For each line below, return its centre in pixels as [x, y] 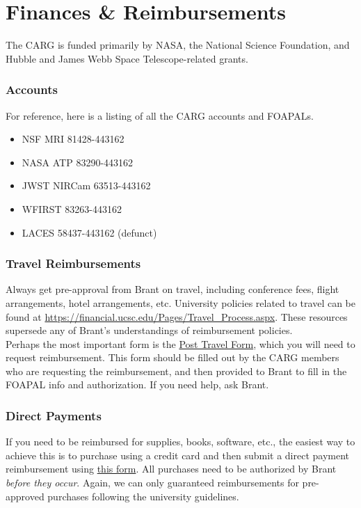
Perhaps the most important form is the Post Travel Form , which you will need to [180, 343]
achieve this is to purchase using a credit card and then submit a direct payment [178, 455]
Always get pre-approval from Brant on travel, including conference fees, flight [173, 289]
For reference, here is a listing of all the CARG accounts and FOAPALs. [160, 115]
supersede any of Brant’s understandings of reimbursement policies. [149, 330]
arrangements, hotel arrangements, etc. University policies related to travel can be [180, 302]
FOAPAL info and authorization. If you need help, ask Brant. [137, 384]
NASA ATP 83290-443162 [78, 162]
